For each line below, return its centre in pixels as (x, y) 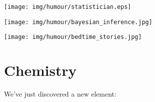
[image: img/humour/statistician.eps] (68, 7)
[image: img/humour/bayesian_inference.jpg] (78, 22)
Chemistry (40, 70)
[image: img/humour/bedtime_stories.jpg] (73, 37)
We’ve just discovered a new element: (60, 94)
